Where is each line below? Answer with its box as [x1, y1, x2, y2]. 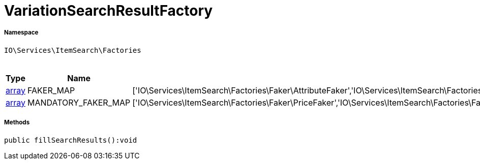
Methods [4, 119, 30, 126]
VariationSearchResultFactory [4, 2, 213, 19]
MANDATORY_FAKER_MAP [27, 97, 131, 108]
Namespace [4, 29, 39, 37]
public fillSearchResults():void [4, 136, 137, 144]
